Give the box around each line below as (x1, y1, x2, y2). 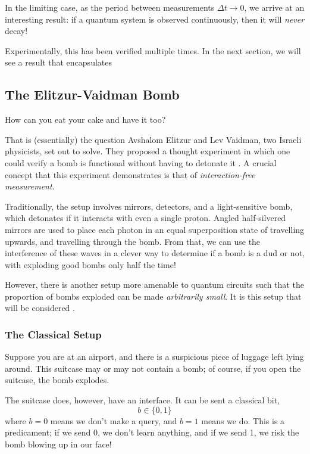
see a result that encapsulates (5, 56, 112, 69)
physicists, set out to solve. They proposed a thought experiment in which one (5, 145, 290, 157)
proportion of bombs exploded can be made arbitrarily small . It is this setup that (5, 290, 302, 302)
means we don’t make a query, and (50, 414, 177, 427)
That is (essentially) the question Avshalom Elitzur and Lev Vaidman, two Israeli (5, 133, 302, 145)
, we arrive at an (244, 1, 305, 13)
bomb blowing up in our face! (5, 437, 112, 450)
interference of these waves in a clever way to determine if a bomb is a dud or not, (5, 247, 305, 259)
